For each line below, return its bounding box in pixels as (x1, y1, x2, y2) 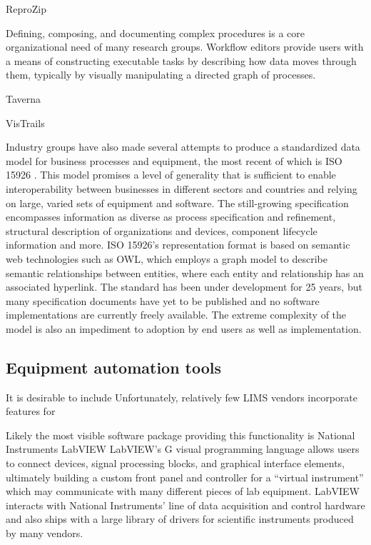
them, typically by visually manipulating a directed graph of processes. (6, 67, 316, 82)
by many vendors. (6, 526, 83, 541)
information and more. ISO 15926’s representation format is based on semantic (6, 237, 350, 252)
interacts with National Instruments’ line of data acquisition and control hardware (6, 497, 365, 512)
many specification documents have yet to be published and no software (6, 293, 320, 308)
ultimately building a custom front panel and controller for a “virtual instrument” (6, 469, 364, 484)
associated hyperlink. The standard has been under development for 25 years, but (6, 279, 362, 294)
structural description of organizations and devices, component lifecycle (6, 223, 317, 238)
